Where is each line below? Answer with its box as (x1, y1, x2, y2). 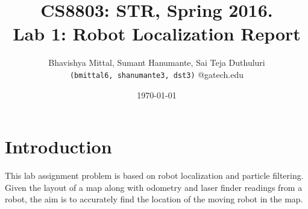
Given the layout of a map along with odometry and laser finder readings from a (5, 181, 303, 193)
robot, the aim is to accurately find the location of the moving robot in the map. (5, 193, 303, 205)
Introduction (5, 134, 112, 159)
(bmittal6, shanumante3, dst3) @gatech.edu (69, 68, 244, 80)
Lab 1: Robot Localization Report (13, 21, 301, 46)
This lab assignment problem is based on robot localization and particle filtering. (5, 169, 304, 182)
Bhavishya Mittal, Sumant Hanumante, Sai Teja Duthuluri (48, 56, 265, 69)
